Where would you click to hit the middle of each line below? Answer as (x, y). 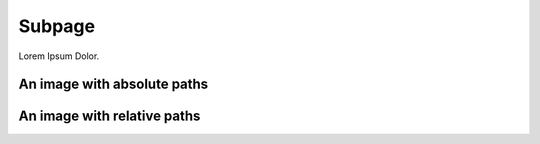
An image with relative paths (109, 116)
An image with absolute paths (113, 84)
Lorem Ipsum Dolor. (59, 56)
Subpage (56, 26)
